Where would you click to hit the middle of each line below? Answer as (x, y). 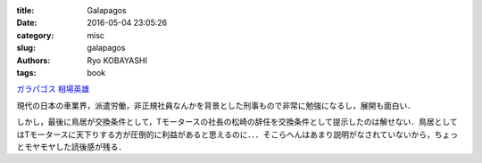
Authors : (33, 60)
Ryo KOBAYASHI (117, 60)
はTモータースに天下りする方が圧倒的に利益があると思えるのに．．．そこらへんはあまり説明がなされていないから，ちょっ (237, 134)
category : (35, 35)
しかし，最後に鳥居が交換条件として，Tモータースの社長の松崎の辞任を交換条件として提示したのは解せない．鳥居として (237, 122)
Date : (27, 23)
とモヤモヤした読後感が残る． (71, 146)
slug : (26, 48)
